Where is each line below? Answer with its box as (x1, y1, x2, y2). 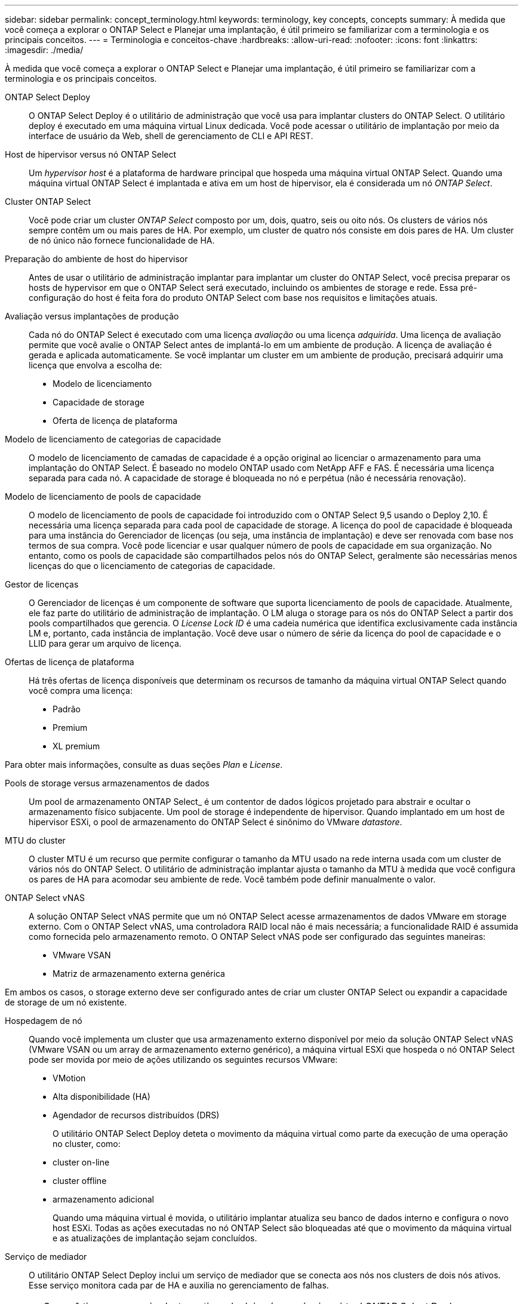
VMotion (53, 1073, 86, 1083)
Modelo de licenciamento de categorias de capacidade (5, 434, 221, 444)
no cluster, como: (53, 1139, 121, 1149)
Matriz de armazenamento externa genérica (53, 968, 225, 979)
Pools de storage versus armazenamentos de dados (5, 778, 210, 788)
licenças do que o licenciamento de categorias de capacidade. (29, 561, 275, 571)
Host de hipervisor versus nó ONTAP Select (5, 149, 177, 159)
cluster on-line (53, 1157, 110, 1167)
